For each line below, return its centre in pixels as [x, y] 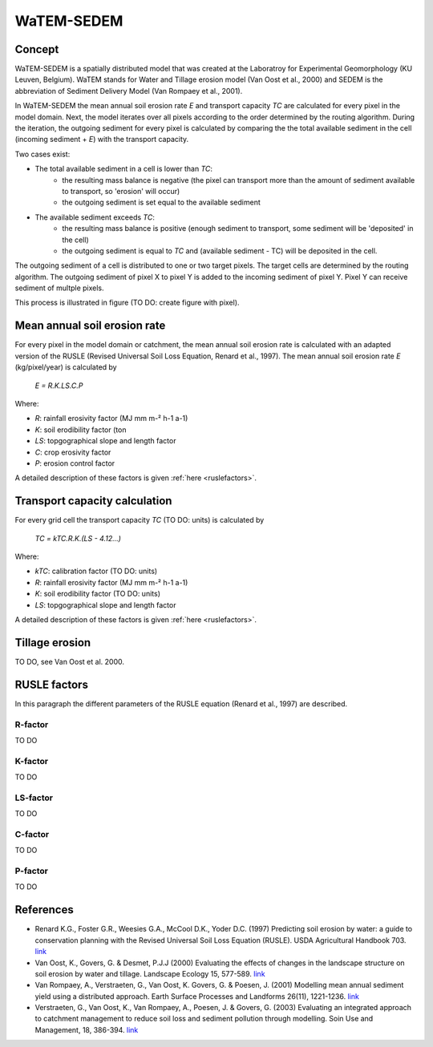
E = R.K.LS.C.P [59, 386]
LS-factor [34, 798]
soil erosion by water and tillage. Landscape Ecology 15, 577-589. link [150, 973]
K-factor [31, 761]
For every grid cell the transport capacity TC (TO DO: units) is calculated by [140, 520]
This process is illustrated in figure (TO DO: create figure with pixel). [127, 303]
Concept [37, 49]
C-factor [32, 834]
